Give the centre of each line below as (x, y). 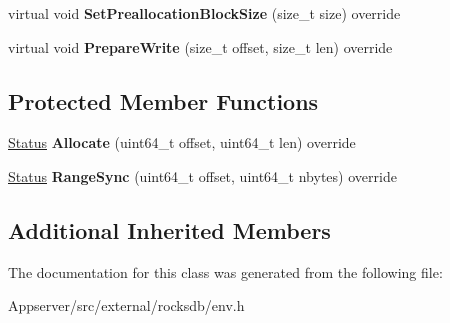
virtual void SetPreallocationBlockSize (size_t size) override (204, 13)
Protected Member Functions (163, 100)
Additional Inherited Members (169, 229)
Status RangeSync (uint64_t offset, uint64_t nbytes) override (202, 175)
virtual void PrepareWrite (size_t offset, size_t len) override (200, 46)
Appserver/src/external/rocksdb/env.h (126, 305)
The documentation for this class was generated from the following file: (225, 271)
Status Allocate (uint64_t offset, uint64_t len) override (182, 142)
